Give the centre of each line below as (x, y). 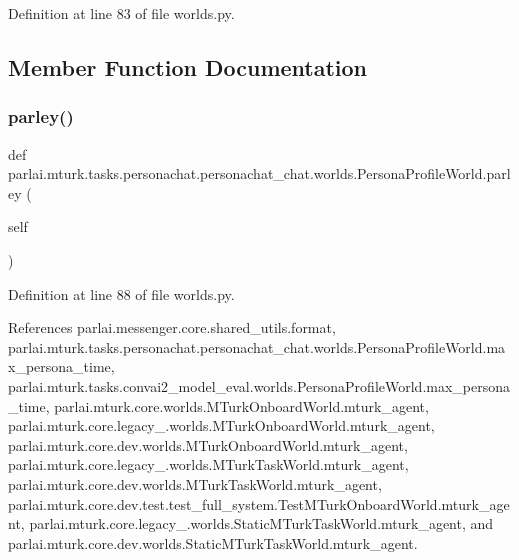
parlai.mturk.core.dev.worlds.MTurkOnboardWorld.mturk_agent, (208, 444)
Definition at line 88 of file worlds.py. (121, 293)
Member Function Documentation (188, 66)
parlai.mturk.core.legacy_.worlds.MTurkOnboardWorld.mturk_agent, (221, 425)
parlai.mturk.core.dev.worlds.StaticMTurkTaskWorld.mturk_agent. (213, 542)
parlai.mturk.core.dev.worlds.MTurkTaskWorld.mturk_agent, (195, 483)
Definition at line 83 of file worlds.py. (121, 13)
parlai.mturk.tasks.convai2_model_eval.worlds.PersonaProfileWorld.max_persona (259, 385)
